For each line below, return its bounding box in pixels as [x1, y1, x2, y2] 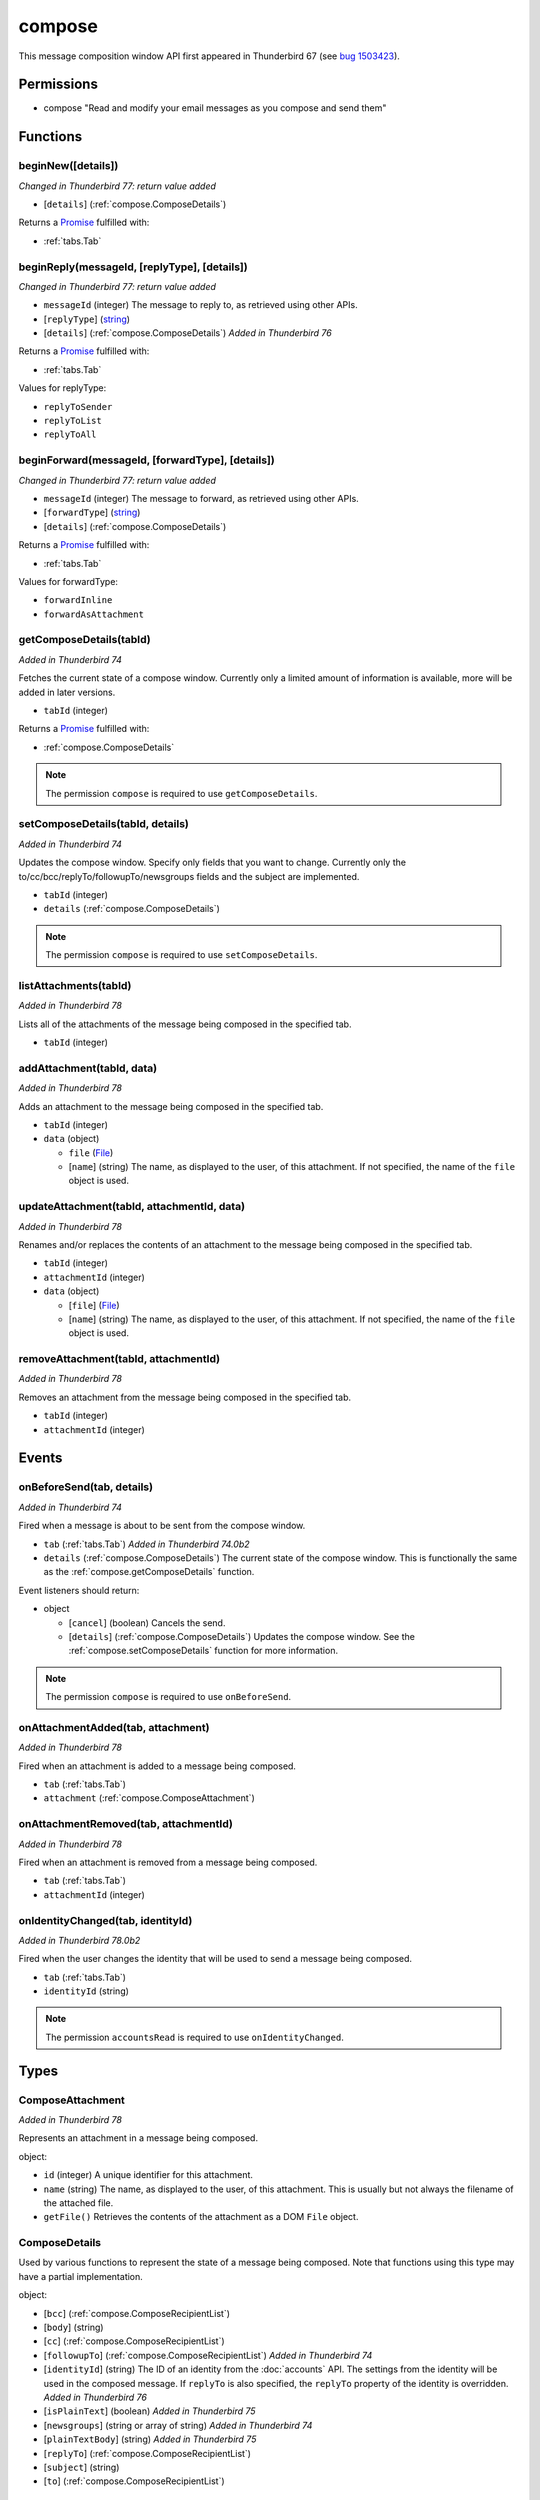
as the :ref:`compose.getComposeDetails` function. [43, 1566, 255, 1578]
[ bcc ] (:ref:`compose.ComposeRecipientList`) [43, 2307, 230, 2319]
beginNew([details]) [18, 159, 119, 173]
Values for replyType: [18, 382, 107, 394]
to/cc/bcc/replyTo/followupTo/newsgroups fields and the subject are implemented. [18, 870, 360, 882]
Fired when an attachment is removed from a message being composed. [18, 1856, 318, 1868]
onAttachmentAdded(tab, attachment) [18, 1720, 210, 1734]
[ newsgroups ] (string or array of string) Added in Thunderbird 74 [43, 2419, 313, 2431]
